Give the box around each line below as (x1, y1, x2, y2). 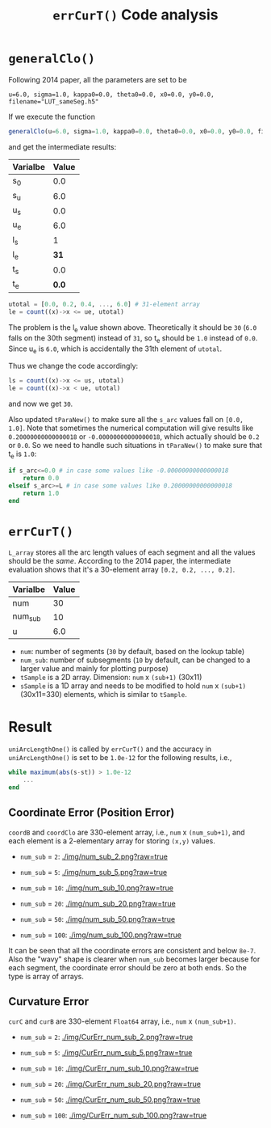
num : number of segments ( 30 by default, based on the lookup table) (19, 646, 245, 656)
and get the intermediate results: (8, 142, 117, 151)
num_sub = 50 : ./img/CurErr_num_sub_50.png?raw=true (19, 1094, 201, 1105)
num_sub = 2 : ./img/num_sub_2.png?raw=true (19, 851, 168, 861)
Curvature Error (8, 995, 90, 1008)
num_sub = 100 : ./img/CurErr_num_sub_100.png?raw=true (19, 1110, 207, 1120)
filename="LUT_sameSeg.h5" (8, 97, 99, 106)
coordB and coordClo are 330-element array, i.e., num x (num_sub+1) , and (8, 827, 245, 837)
